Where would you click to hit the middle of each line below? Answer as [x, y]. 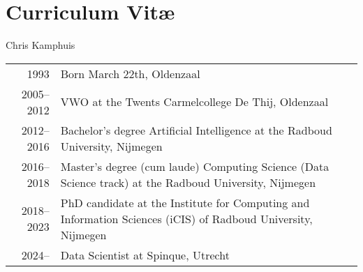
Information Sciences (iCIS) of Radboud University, [186, 218]
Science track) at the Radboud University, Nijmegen [188, 182]
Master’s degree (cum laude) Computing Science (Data [195, 166]
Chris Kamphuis [40, 45]
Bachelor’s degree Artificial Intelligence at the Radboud [196, 130]
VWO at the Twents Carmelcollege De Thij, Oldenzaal [194, 102]
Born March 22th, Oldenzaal [130, 73]
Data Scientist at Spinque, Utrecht [145, 255]
